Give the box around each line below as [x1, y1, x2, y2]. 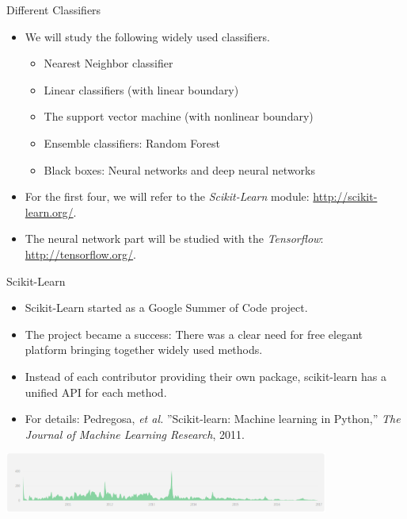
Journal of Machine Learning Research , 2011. [25, 425, 245, 442]
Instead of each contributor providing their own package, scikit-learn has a [25, 367, 387, 384]
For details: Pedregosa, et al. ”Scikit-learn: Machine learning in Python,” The [25, 410, 401, 427]
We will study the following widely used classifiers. [25, 28, 270, 44]
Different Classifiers [6, 2, 101, 17]
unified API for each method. [25, 383, 167, 400]
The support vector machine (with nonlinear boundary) [44, 108, 314, 125]
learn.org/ [25, 203, 74, 220]
